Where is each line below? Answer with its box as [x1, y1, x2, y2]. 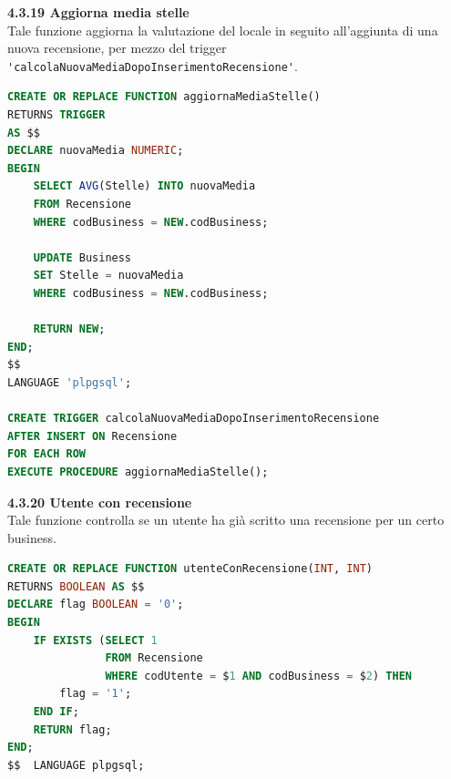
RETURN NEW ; [33, 323, 106, 336]
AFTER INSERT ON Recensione [7, 429, 178, 443]
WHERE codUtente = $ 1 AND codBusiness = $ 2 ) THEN [105, 669, 412, 682]
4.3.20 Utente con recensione [7, 492, 192, 511]
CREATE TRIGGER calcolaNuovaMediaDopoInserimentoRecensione [7, 412, 380, 425]
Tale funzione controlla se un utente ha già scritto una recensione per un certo [7, 510, 445, 529]
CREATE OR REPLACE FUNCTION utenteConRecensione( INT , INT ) [7, 562, 374, 576]
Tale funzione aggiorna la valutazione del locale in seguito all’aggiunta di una [7, 20, 438, 39]
